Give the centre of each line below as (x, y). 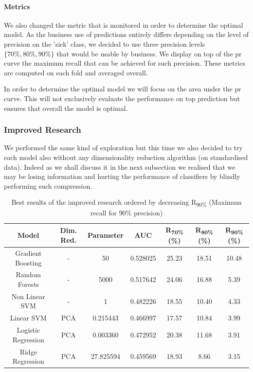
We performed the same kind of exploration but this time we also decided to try (123, 148)
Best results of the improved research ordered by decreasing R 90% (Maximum (126, 203)
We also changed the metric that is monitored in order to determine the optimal (124, 25)
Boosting (28, 262)
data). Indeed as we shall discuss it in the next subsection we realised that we (120, 167)
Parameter (106, 235)
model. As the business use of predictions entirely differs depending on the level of (126, 34)
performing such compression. (48, 186)
